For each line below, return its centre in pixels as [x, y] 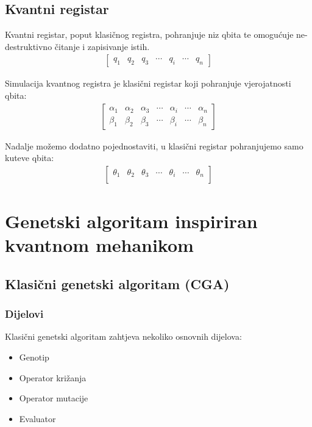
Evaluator [37, 418]
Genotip [34, 357]
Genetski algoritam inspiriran [131, 221]
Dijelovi [24, 314]
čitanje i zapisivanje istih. [102, 46]
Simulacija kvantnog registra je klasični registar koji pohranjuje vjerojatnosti [148, 83]
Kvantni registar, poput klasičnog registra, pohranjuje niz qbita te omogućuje [149, 34]
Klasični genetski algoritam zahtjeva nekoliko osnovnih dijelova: [123, 336]
